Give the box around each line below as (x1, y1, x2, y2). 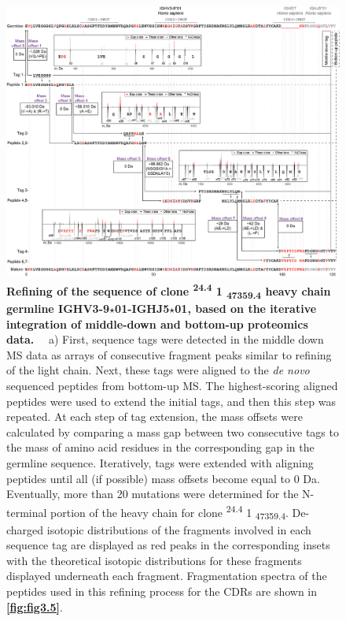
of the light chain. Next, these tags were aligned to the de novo (6, 362, 310, 378)
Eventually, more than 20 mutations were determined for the (6, 485, 299, 502)
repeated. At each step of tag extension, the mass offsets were (6, 408, 303, 425)
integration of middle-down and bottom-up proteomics (6, 315, 308, 332)
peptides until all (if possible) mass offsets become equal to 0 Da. (6, 470, 320, 486)
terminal (6, 504, 47, 520)
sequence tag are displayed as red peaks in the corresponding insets (6, 537, 330, 553)
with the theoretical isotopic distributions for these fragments (6, 552, 302, 568)
